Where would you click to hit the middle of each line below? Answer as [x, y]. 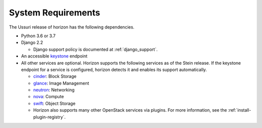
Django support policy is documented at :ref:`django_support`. [95, 49]
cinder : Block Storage [55, 76]
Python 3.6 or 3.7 [38, 36]
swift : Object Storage [54, 103]
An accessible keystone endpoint [54, 56]
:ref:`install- [240, 110]
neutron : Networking [54, 90]
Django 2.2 [32, 43]
